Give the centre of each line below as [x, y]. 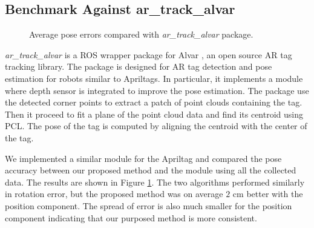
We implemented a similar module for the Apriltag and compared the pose [143, 158]
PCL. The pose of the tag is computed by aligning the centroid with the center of [156, 126]
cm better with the [268, 194]
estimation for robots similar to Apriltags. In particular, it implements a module [154, 78]
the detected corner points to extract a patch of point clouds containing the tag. [154, 102]
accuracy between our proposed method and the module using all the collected [151, 170]
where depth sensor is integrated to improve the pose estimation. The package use [157, 90]
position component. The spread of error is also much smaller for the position [149, 205]
